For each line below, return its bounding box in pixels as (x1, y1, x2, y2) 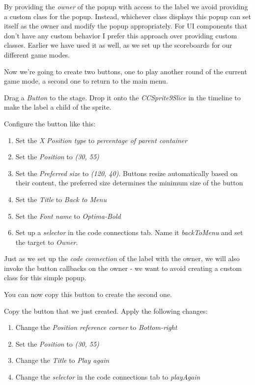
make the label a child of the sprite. (4, 102, 112, 112)
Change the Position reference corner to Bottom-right (15, 322, 177, 332)
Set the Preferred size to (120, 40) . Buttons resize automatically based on (15, 168, 238, 178)
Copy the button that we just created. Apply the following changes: (4, 305, 208, 316)
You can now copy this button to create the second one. (4, 289, 172, 299)
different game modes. (4, 49, 70, 59)
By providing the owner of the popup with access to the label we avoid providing (4, 1, 248, 11)
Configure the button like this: (4, 118, 96, 128)
